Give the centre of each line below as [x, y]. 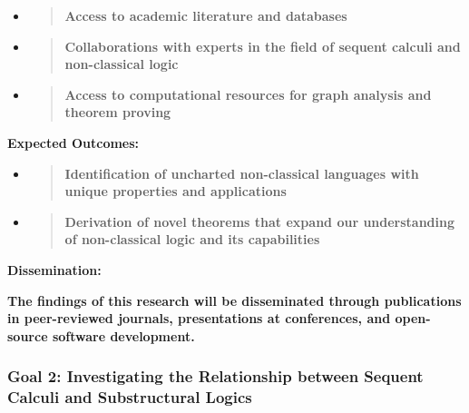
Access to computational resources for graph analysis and [248, 94]
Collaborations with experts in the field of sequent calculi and [263, 46]
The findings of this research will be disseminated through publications [234, 300]
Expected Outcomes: [73, 142]
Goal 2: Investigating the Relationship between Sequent [215, 376]
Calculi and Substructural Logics [130, 397]
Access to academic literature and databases [206, 15]
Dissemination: [54, 269]
